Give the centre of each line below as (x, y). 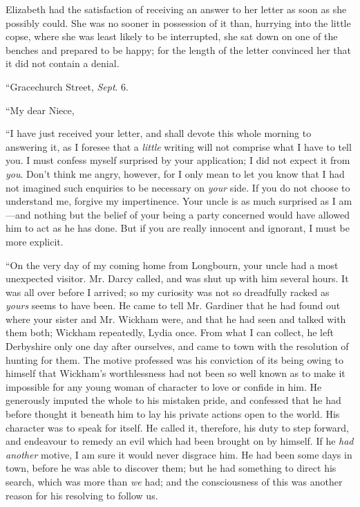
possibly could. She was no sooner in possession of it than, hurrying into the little (178, 22)
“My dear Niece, (40, 110)
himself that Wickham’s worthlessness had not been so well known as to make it (176, 373)
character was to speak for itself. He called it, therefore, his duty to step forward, (177, 427)
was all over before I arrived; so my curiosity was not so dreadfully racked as (168, 292)
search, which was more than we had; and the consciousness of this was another (174, 481)
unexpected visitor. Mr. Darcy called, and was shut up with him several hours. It (177, 278)
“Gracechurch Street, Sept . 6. (67, 86)
